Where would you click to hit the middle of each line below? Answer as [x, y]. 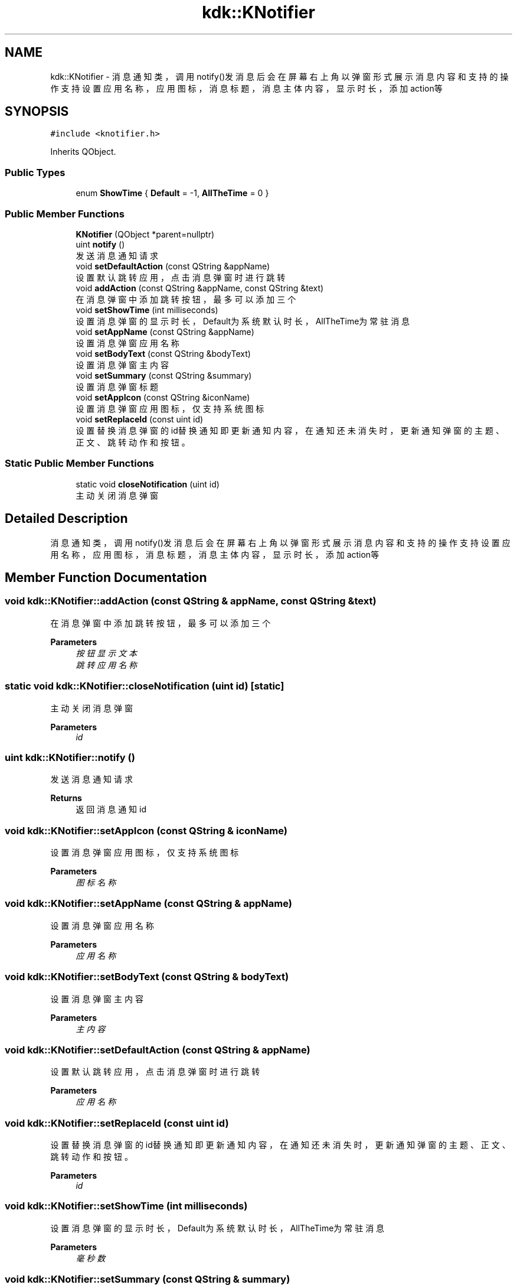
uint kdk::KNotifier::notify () [70, 757]
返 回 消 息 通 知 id [111, 809]
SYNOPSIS [37, 112]
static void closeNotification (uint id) [148, 484]
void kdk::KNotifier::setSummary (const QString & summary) [148, 1279]
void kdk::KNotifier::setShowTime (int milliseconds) [126, 1206]
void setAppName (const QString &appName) [165, 331]
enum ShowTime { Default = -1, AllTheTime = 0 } [172, 193]
